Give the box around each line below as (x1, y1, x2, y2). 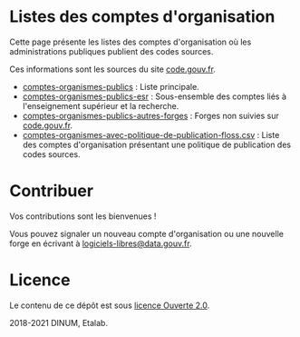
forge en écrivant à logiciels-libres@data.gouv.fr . (9, 238, 192, 249)
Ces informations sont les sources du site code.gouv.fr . (9, 64, 216, 74)
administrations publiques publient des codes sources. (9, 45, 214, 56)
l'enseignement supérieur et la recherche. (22, 100, 179, 111)
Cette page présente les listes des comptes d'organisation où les (9, 36, 252, 47)
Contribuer (9, 181, 93, 202)
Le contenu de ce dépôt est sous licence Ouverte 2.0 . (9, 300, 210, 311)
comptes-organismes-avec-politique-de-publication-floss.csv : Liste (22, 129, 280, 140)
